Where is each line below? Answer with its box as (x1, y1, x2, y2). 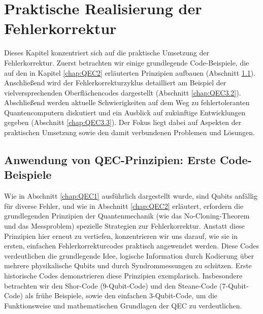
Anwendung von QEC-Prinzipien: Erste (4, 152, 216, 168)
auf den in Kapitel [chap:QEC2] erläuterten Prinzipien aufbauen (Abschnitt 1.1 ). (4, 67, 255, 78)
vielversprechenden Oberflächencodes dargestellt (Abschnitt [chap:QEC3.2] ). (4, 87, 241, 98)
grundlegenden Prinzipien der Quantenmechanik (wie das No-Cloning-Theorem (4, 210, 250, 221)
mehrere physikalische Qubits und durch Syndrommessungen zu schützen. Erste (4, 260, 252, 271)
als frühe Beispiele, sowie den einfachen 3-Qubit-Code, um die (25, 290, 218, 301)
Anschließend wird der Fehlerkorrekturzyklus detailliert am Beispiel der (4, 77, 226, 88)
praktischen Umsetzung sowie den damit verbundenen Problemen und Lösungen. (4, 127, 255, 138)
